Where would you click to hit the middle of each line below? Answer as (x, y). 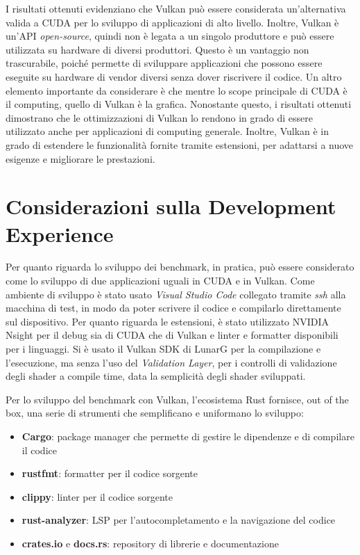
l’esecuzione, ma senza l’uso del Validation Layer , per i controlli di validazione (171, 362)
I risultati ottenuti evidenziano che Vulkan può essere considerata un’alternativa (176, 8)
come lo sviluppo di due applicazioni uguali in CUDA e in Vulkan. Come (160, 281)
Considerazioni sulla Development (171, 206)
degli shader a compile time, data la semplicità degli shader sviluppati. (156, 376)
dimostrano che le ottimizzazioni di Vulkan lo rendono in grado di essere (159, 117)
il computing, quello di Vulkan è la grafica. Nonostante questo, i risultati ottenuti (179, 104)
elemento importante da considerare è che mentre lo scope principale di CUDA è (177, 90)
